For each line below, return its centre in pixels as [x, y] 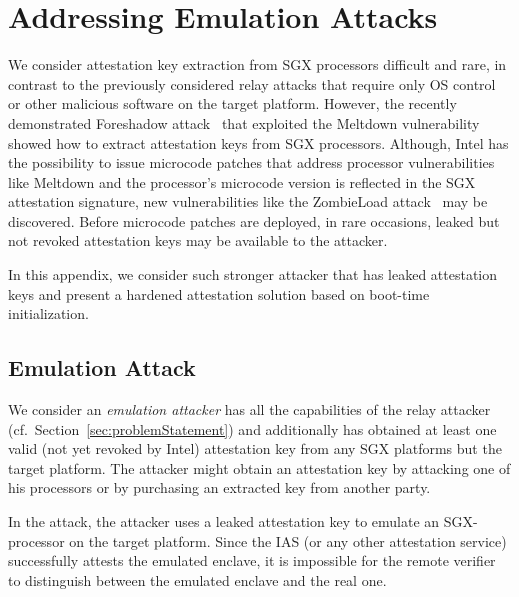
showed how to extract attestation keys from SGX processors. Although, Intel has [258, 142]
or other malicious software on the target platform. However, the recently [232, 103]
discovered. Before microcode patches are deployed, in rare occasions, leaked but [254, 220]
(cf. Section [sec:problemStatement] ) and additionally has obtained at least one [252, 428]
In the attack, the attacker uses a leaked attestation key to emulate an [224, 521]
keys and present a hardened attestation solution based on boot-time [219, 293]
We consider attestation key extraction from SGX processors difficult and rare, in [257, 64]
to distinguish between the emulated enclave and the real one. [197, 579]
